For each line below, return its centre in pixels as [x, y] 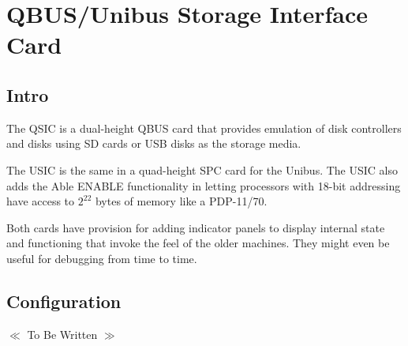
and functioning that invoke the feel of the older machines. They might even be [198, 243]
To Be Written [62, 334]
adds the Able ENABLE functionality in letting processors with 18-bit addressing [204, 185]
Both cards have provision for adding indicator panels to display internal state [196, 227]
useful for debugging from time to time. [102, 258]
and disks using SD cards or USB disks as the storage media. [154, 143]
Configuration [64, 301]
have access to [41, 201]
